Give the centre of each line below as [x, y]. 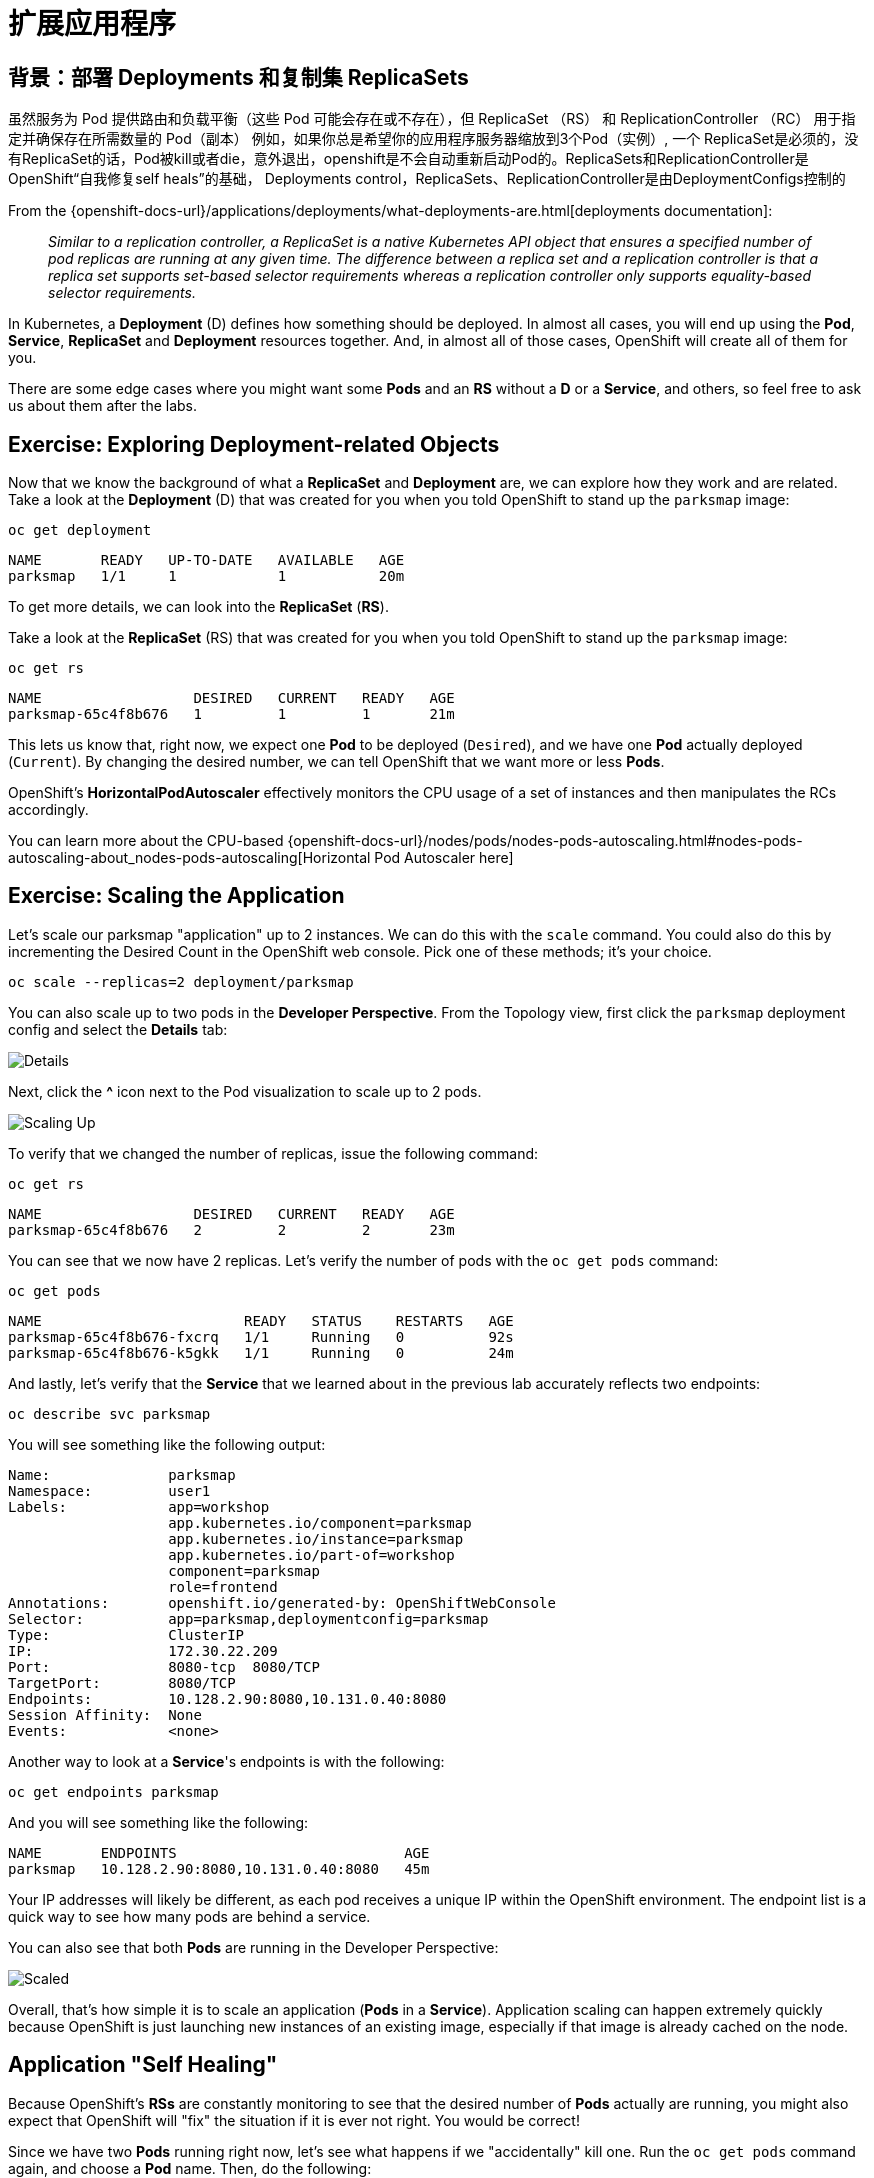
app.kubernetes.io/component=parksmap [320, 1522]
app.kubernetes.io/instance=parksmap [316, 1538]
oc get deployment [80, 530]
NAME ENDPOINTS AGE [219, 1852]
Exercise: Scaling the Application [176, 896]
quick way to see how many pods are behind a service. [189, 1916]
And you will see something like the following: [158, 1822]
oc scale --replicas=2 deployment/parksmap [181, 981]
